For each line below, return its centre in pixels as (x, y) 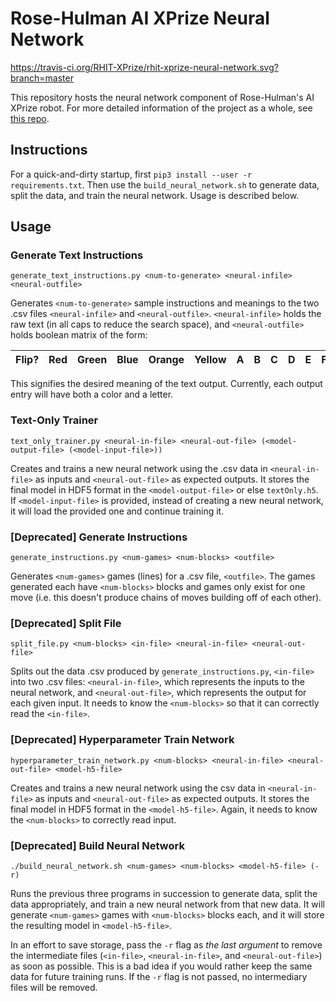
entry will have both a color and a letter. (92, 394)
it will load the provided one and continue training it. (117, 511)
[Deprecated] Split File (66, 623)
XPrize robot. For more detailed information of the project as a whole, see (161, 108)
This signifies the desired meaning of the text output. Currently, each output (166, 384)
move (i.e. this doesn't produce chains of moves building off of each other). (166, 598)
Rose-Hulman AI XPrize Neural (140, 18)
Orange (166, 360)
